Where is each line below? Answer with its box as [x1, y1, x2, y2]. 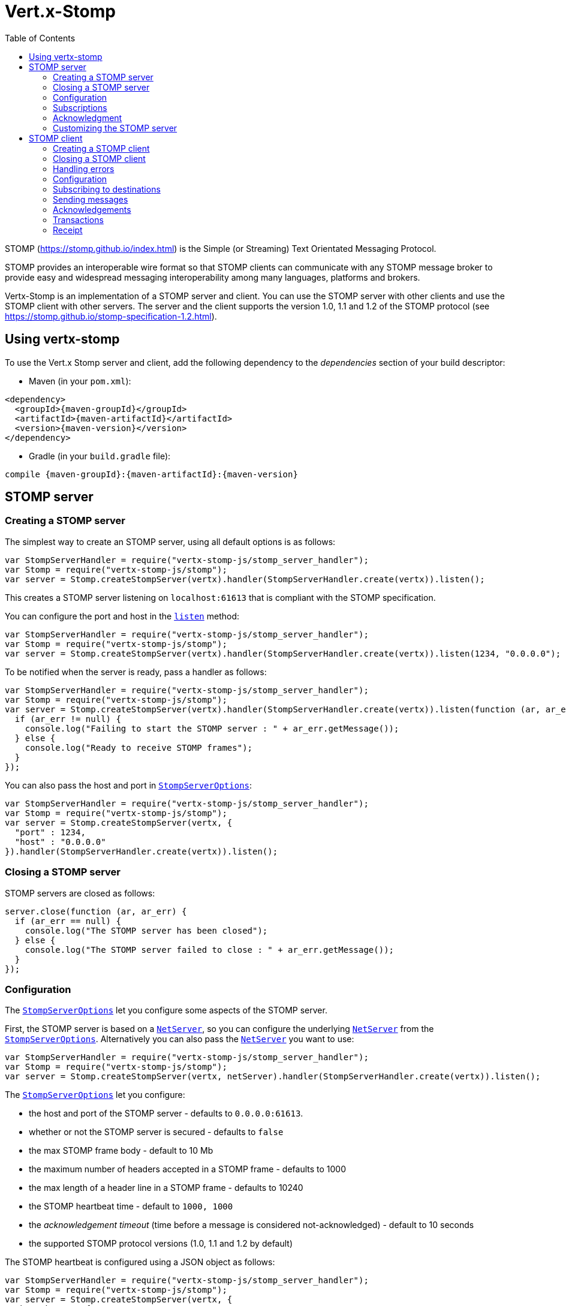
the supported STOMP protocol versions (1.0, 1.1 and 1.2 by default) [29, 1238, 293, 1249]
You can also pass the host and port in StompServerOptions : [5, 780, 252, 790]
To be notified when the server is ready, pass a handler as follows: [5, 666, 267, 677]
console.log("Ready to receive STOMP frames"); [25, 742, 253, 753]
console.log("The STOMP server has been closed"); [25, 925, 268, 935]
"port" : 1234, [14, 827, 86, 837]
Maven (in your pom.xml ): [29, 375, 131, 386]
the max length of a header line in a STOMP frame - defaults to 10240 [29, 1182, 303, 1193]
